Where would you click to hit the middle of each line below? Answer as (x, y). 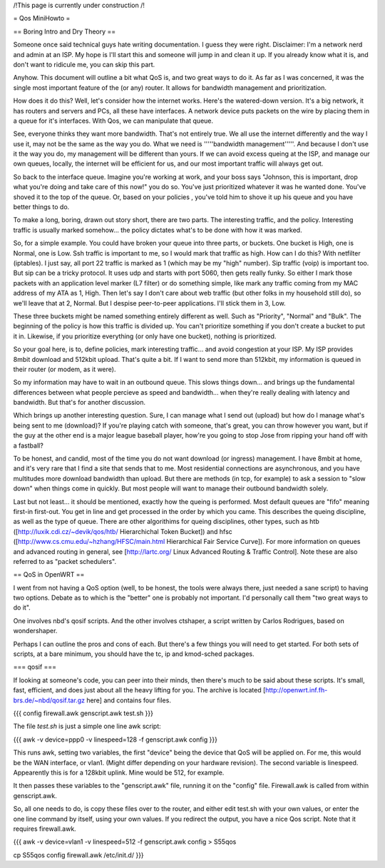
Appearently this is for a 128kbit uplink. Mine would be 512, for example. (119, 772)
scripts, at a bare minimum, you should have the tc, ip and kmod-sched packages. (134, 654)
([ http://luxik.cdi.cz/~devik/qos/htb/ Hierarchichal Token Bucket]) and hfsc (123, 531)
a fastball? (29, 445)
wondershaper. (35, 631)
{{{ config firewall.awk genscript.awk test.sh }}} (83, 713)
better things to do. (41, 207)
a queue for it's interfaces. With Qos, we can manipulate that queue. (113, 121)
